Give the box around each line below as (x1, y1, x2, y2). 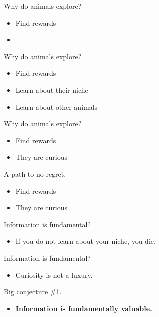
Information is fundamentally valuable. (15, 303, 152, 313)
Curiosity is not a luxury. (15, 269, 93, 280)
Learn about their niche (15, 84, 88, 95)
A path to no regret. (4, 168, 66, 179)
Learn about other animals (15, 101, 98, 112)
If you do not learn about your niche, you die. (15, 236, 156, 246)
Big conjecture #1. (4, 286, 62, 297)
